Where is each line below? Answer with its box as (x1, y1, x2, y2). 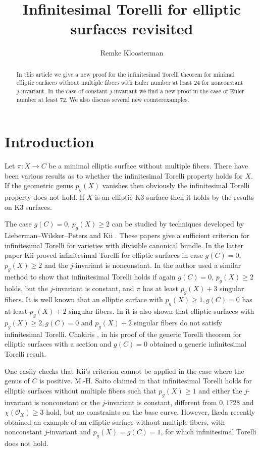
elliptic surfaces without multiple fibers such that (5, 385, 157, 396)
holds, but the (5, 283, 48, 293)
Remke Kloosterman (100, 47, 164, 58)
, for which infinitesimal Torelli (161, 426, 256, 437)
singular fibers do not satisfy (134, 317, 222, 327)
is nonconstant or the (34, 397, 100, 407)
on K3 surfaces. (5, 201, 52, 212)
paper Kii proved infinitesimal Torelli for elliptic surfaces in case (5, 250, 203, 260)
